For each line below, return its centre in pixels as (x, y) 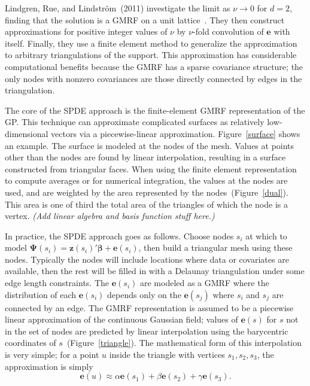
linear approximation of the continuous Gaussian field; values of (121, 319)
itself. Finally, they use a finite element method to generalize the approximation (151, 43)
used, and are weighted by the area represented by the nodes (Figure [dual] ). (147, 192)
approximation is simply (49, 366)
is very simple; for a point (52, 355)
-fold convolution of (228, 31)
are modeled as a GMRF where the (204, 283)
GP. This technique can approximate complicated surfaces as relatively (135, 122)
